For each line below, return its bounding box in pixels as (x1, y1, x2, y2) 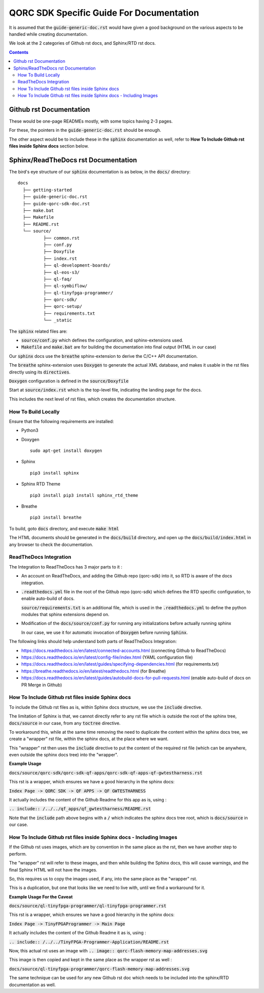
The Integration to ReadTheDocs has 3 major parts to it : (9, 564, 122, 570)
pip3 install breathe (30, 515, 82, 521)
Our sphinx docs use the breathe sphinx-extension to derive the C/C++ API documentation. (9, 353, 198, 359)
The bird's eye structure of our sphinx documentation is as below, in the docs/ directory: (9, 169, 191, 175)
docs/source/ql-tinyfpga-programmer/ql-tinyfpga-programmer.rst (9, 903, 167, 909)
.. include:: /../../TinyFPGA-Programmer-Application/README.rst (9, 939, 169, 944)
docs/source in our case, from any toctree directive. (9, 720, 121, 726)
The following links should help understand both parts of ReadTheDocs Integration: (9, 639, 177, 645)
